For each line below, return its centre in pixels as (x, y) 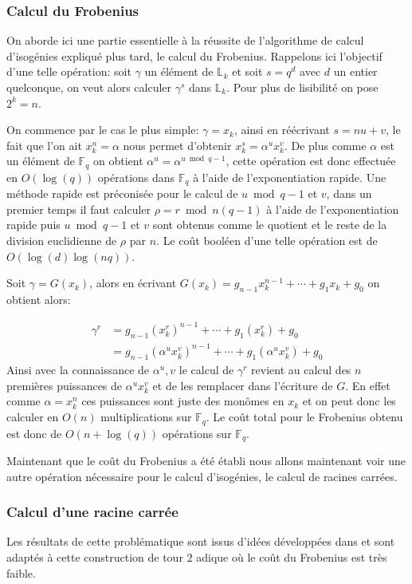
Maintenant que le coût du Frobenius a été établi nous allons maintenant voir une (206, 460)
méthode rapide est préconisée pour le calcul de (122, 193)
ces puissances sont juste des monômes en (183, 401)
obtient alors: (39, 300)
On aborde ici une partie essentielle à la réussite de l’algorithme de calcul (185, 40)
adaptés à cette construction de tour (95, 556)
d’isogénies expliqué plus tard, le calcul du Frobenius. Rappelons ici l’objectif (194, 55)
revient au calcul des (301, 370)
